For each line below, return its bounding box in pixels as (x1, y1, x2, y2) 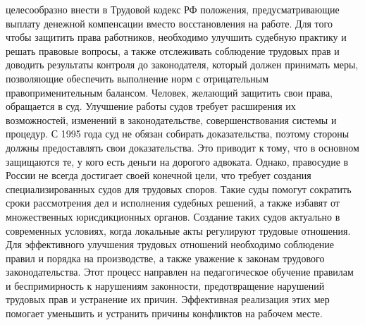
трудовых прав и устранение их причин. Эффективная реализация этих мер (6, 292, 330, 307)
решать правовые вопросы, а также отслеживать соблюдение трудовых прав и (6, 43, 340, 58)
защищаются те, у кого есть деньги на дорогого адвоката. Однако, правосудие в (6, 154, 349, 168)
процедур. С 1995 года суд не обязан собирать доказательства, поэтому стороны (6, 126, 349, 141)
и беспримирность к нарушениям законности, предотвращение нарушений (6, 278, 325, 293)
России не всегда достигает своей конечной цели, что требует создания (6, 168, 311, 183)
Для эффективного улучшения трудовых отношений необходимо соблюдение (6, 237, 335, 252)
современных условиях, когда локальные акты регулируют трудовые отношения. (6, 223, 351, 238)
